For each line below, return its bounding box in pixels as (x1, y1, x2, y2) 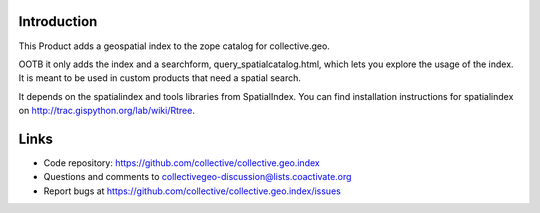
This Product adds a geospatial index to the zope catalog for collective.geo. (18, 40, 330, 52)
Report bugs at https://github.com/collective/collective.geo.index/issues (43, 185, 342, 197)
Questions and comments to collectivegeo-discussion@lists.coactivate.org (43, 171, 352, 183)
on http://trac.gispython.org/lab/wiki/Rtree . (18, 105, 195, 117)
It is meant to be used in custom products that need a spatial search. (18, 72, 302, 84)
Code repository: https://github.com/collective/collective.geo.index (43, 156, 320, 169)
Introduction (18, 13, 98, 30)
